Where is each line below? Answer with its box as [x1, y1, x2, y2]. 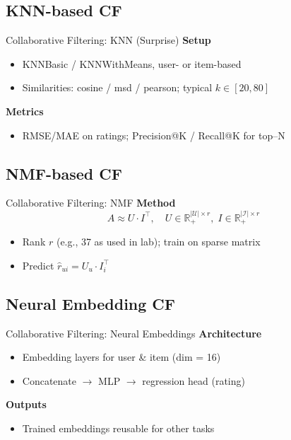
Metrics [6, 103, 44, 118]
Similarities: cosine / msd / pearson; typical [22, 80, 213, 95]
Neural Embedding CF [6, 292, 176, 314]
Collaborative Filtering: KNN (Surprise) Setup [6, 33, 211, 47]
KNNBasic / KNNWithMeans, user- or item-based [22, 56, 242, 71]
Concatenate [22, 373, 77, 388]
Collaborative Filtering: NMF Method [6, 195, 176, 210]
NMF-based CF [6, 162, 122, 184]
